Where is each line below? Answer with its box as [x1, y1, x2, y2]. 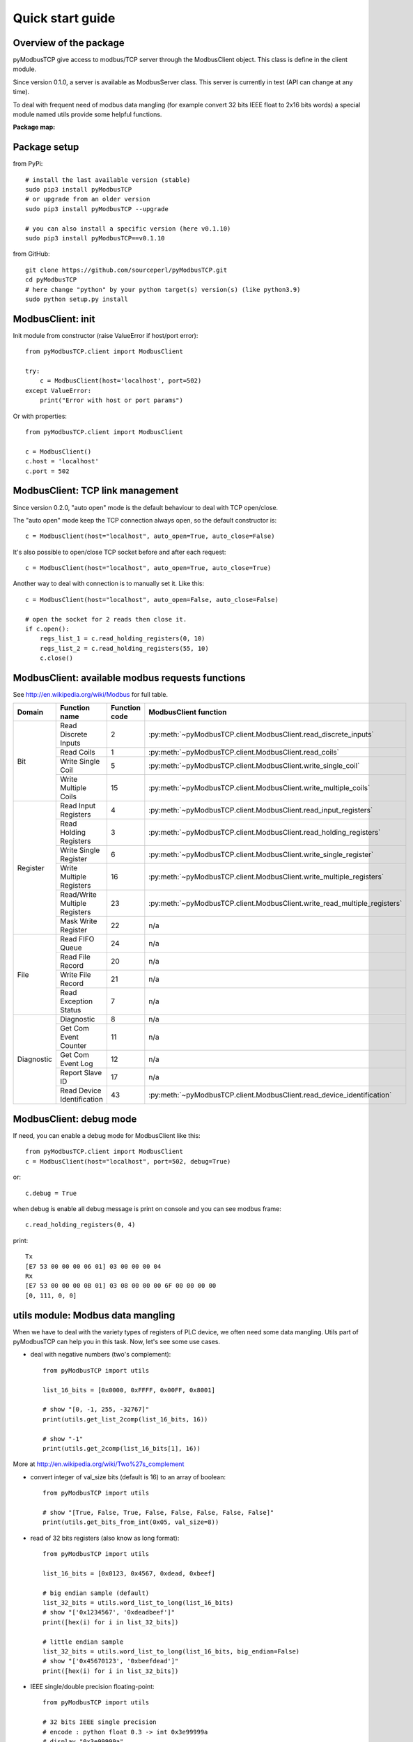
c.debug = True [25, 1189, 77, 1197]
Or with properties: [13, 412, 68, 420]
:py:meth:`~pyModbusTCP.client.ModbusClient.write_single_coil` [148, 761, 360, 771]
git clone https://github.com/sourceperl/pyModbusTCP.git [25, 265, 228, 274]
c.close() [39, 654, 73, 662]
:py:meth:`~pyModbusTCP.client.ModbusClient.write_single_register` [148, 850, 374, 860]
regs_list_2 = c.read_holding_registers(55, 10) [39, 645, 209, 652]
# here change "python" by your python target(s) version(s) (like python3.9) [25, 286, 301, 293]
